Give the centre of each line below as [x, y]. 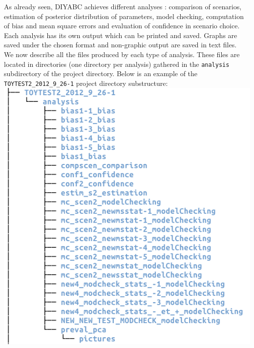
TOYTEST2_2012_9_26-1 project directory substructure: [86, 83]
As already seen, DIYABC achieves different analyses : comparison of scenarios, [123, 6]
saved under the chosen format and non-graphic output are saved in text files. [120, 45]
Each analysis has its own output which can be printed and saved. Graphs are [121, 35]
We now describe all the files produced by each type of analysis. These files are [122, 54]
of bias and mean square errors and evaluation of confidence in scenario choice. [122, 26]
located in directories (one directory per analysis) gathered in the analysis [117, 64]
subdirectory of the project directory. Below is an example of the [101, 73]
